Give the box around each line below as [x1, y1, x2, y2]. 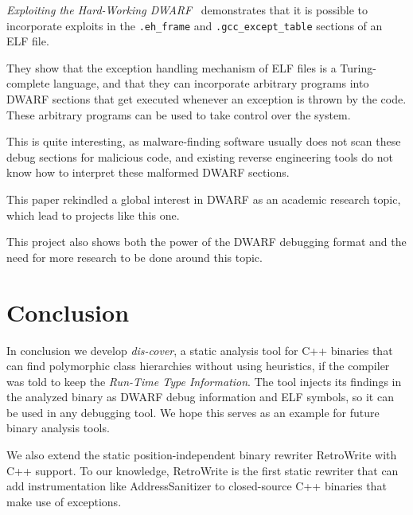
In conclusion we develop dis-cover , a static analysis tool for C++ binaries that [6, 341, 393, 358]
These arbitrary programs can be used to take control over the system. [6, 106, 351, 123]
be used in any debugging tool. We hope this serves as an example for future [6, 404, 380, 420]
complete [6, 75, 50, 92]
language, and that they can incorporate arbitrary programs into [53, 75, 369, 92]
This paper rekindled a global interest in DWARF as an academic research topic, [6, 191, 401, 207]
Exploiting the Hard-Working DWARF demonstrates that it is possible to [6, 2, 368, 18]
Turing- [340, 59, 376, 76]
